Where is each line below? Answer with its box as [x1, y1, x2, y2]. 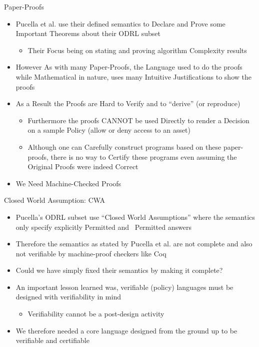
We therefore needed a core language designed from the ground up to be [15, 325, 237, 335]
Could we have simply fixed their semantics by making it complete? [15, 265, 223, 275]
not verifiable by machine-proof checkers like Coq [15, 248, 166, 258]
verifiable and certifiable [15, 335, 89, 345]
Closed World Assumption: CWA [4, 195, 105, 205]
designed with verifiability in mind [15, 291, 121, 302]
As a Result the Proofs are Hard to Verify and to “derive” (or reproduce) [15, 98, 240, 109]
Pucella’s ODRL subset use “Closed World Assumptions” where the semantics [15, 211, 255, 222]
